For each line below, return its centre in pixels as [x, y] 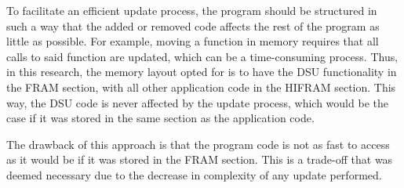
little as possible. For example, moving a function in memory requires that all [193, 41]
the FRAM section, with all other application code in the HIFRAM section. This [201, 87]
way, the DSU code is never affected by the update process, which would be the [197, 102]
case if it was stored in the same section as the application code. [160, 118]
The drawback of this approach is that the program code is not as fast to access [198, 144]
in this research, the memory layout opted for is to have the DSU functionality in [202, 72]
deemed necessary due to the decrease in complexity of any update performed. [194, 174]
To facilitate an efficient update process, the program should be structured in [192, 10]
